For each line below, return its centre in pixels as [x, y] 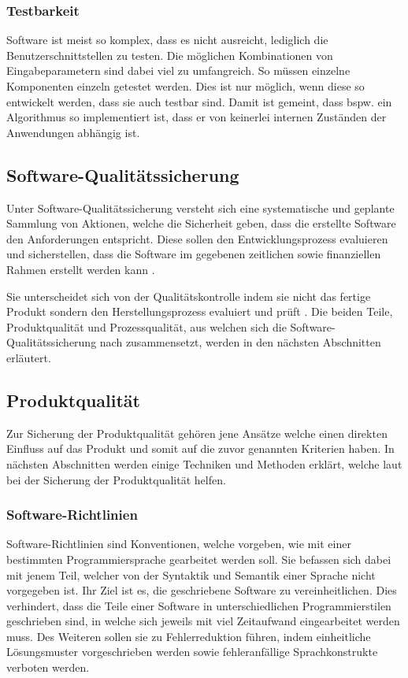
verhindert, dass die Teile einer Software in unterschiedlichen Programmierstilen [199, 605]
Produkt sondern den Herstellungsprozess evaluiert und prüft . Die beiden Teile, [200, 311]
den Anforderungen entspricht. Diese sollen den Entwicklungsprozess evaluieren [197, 238]
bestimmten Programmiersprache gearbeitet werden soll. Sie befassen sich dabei [199, 559]
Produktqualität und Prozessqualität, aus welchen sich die [147, 326]
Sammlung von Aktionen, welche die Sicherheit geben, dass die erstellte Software [201, 223]
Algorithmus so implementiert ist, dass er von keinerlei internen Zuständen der [197, 117]
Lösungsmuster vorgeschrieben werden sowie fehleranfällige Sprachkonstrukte [192, 652]
